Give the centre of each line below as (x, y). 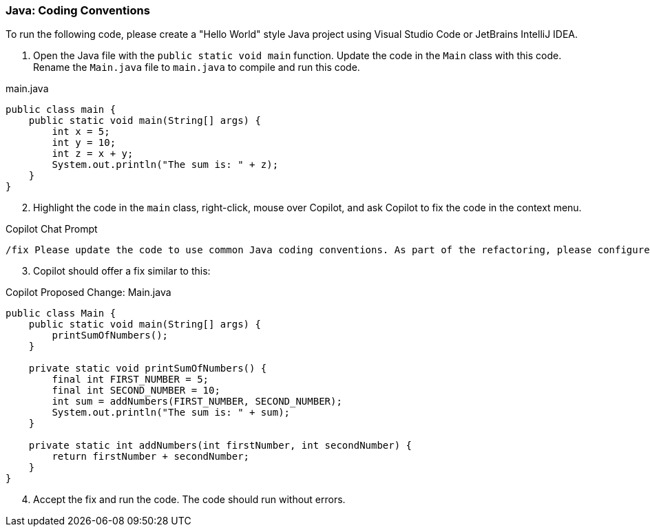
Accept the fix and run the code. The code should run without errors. (189, 500)
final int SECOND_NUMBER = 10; (136, 391)
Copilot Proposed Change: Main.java (88, 292)
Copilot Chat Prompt (52, 229)
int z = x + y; (93, 154)
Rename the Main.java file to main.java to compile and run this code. (197, 67)
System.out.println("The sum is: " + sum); (171, 413)
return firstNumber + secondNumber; (151, 457)
